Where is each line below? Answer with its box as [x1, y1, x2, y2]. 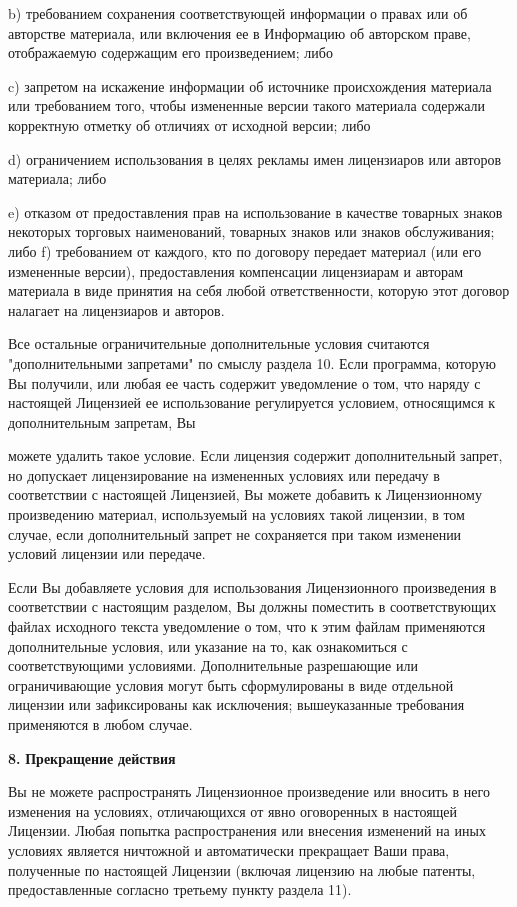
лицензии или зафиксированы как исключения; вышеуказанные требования [8, 694, 465, 715]
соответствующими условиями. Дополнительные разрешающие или [8, 655, 418, 676]
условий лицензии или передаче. [8, 543, 206, 564]
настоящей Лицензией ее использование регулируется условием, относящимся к [8, 392, 496, 413]
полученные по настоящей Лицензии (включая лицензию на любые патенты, [8, 859, 476, 880]
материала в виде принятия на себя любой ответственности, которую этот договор [8, 280, 510, 301]
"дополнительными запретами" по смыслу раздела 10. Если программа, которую [8, 352, 496, 373]
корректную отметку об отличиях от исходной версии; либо [8, 114, 371, 135]
